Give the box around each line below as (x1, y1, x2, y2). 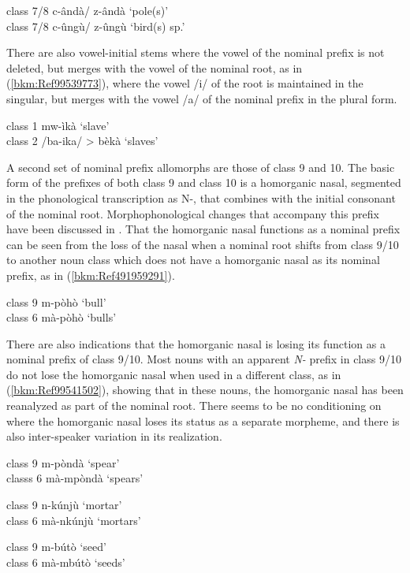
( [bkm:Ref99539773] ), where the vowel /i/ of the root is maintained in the (6, 75, 363, 91)
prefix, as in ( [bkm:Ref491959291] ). (6, 266, 175, 283)
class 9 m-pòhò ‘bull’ (6, 293, 106, 310)
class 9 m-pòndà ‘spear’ (6, 454, 120, 471)
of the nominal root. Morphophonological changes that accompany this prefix (6, 205, 379, 221)
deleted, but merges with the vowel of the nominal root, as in (6, 59, 303, 76)
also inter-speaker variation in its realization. (6, 428, 222, 445)
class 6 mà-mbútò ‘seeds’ (6, 553, 125, 570)
